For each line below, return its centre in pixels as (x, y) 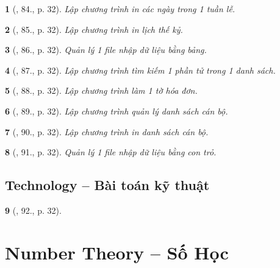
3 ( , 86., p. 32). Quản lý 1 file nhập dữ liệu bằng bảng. (106, 50)
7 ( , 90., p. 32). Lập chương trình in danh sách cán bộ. (107, 131)
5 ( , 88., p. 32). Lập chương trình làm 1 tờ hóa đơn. (101, 90)
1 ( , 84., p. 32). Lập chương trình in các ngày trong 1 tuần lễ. (120, 9)
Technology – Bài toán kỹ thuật (107, 185)
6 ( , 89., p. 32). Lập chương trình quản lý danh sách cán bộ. (117, 111)
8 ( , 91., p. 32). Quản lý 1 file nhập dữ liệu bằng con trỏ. (111, 152)
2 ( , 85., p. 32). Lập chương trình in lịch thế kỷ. (94, 29)
